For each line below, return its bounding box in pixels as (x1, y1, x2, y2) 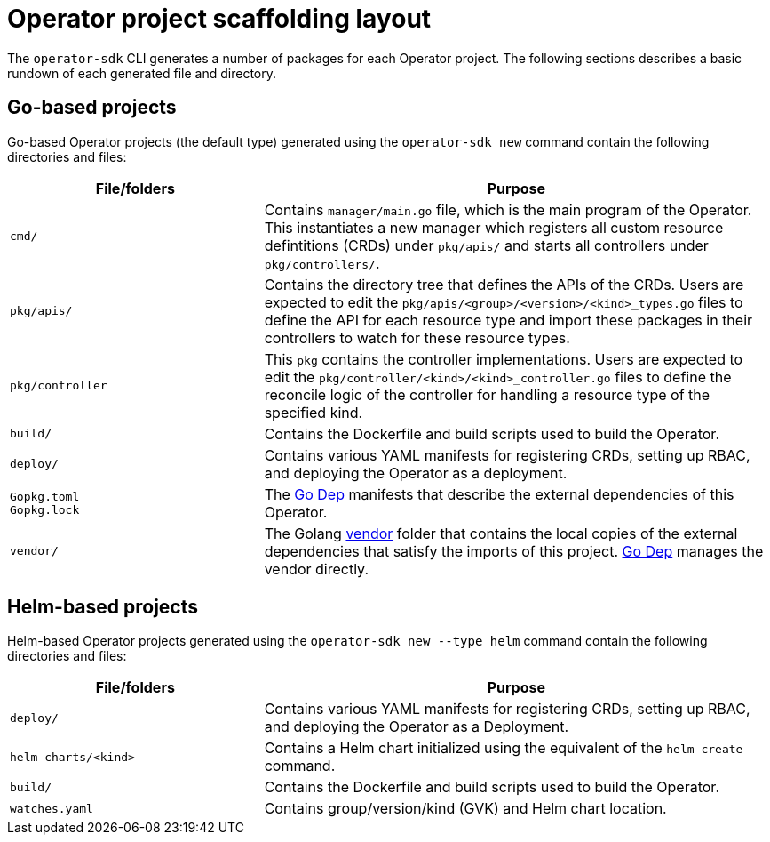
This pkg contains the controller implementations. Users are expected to (264, 349, 743, 368)
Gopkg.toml (10, 489, 80, 503)
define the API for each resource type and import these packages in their (264, 310, 753, 329)
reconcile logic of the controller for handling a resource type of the (264, 385, 710, 404)
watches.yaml (10, 801, 93, 815)
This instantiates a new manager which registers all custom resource (264, 218, 724, 237)
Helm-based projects (7, 596, 199, 619)
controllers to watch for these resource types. (264, 328, 570, 347)
